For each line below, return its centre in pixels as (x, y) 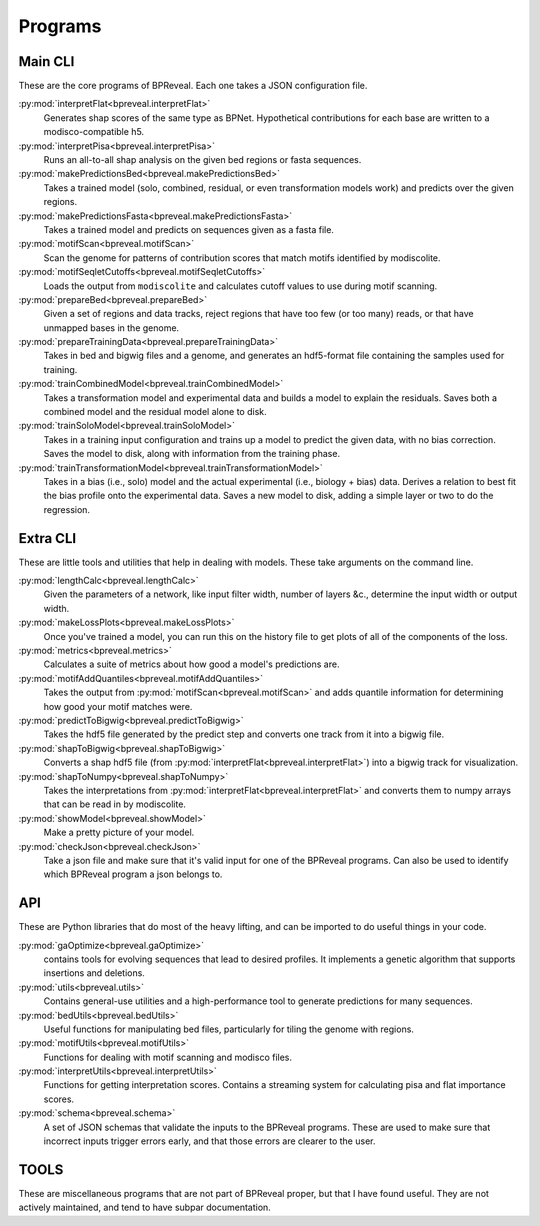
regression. (66, 509)
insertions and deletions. (94, 973)
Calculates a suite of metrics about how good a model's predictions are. (191, 664)
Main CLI (46, 61)
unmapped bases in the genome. (111, 327)
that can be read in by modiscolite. (115, 804)
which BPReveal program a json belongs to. (133, 874)
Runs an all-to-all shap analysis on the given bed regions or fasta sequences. (202, 160)
